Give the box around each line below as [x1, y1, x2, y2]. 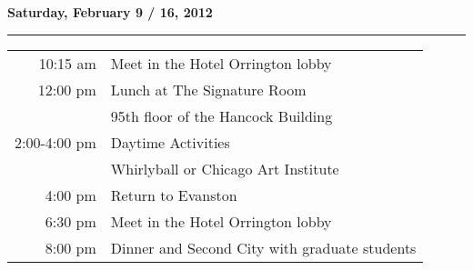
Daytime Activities [110, 131, 230, 153]
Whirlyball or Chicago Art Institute [110, 157, 339, 179]
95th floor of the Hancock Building [110, 105, 333, 126]
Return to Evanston [110, 184, 237, 205]
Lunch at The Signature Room [110, 78, 307, 100]
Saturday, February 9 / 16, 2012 [7, 3, 213, 21]
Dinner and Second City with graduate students [110, 236, 417, 258]
